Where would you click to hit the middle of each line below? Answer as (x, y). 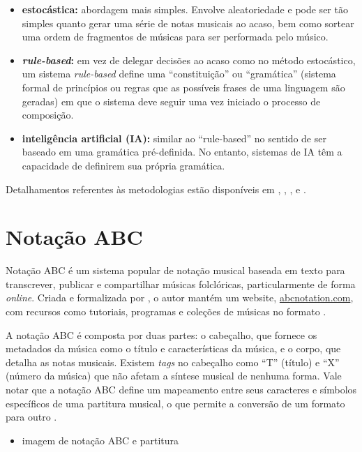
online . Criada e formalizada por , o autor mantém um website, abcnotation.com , (180, 297)
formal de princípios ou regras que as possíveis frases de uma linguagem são (183, 87)
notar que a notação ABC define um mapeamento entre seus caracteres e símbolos (181, 389)
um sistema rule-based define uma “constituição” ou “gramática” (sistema (179, 74)
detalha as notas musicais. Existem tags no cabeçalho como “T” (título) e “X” (173, 362)
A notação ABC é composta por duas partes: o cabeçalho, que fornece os (161, 334)
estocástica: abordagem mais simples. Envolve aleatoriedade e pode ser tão (185, 9)
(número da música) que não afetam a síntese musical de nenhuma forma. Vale (174, 376)
